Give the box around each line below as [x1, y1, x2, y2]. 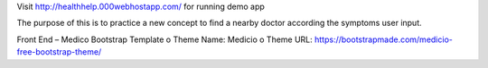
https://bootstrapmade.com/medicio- [314, 34, 454, 45]
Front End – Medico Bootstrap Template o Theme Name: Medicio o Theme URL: [16, 34, 314, 45]
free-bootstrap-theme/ [16, 47, 102, 57]
